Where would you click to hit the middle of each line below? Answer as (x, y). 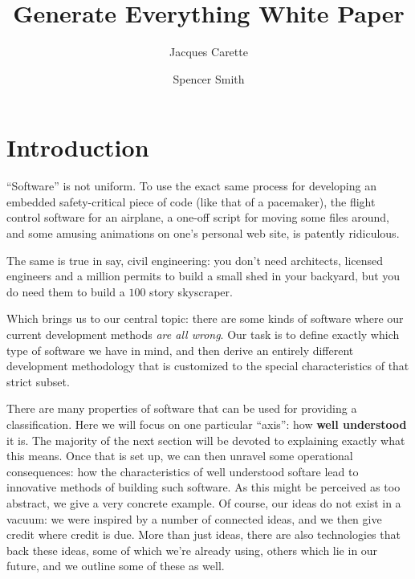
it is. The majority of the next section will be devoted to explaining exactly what (206, 440)
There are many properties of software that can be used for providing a (182, 408)
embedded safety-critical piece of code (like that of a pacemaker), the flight (191, 201)
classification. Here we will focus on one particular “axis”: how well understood (207, 424)
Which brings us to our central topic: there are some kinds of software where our (205, 318)
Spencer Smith (209, 78)
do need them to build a (66, 291)
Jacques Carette (209, 52)
